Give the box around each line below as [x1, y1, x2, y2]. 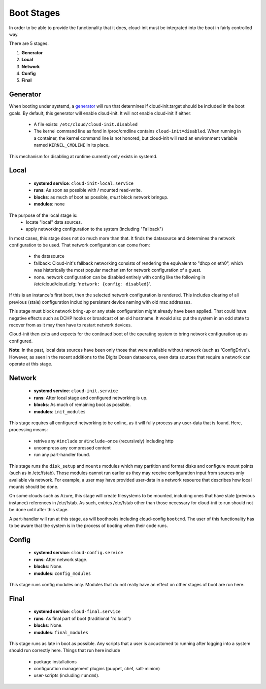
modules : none [33, 201, 65, 207]
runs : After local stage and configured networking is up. [33, 395, 148, 401]
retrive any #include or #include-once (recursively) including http [33, 438, 174, 444]
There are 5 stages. [9, 41, 49, 46]
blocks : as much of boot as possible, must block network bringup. [33, 194, 168, 200]
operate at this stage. [9, 361, 53, 366]
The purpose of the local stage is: [9, 212, 78, 218]
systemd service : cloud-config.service [33, 550, 123, 556]
